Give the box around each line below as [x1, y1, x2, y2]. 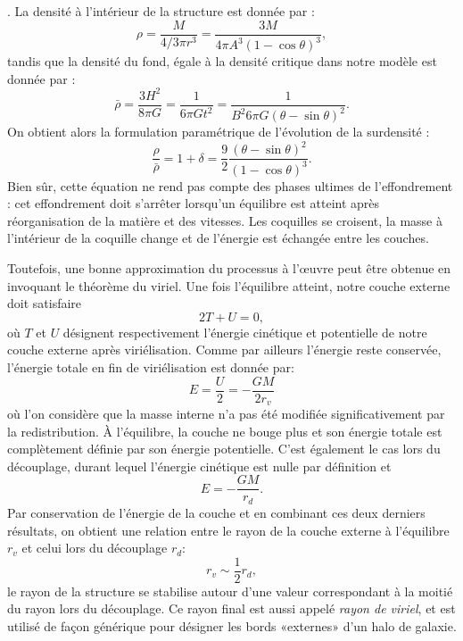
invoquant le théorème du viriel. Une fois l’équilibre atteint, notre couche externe [7, 276, 451, 295]
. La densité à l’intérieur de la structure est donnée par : [7, 2, 315, 20]
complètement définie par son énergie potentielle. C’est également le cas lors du [7, 439, 441, 458]
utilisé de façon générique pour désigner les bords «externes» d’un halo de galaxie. [7, 616, 457, 635]
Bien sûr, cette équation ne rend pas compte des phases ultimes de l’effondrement [7, 176, 453, 195]
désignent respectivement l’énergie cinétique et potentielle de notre [62, 322, 427, 341]
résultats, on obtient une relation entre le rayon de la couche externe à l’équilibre [7, 520, 450, 539]
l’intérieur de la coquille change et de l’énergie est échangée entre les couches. [7, 229, 429, 247]
